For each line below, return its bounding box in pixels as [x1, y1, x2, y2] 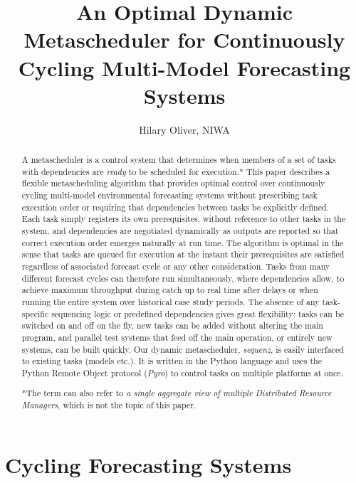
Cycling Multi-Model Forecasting [18, 53, 351, 82]
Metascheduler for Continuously [23, 25, 345, 54]
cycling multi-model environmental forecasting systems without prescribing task [21, 189, 318, 201]
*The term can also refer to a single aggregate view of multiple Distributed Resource [21, 387, 332, 399]
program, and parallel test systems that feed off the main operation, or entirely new [21, 331, 333, 343]
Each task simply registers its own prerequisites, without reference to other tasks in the [21, 213, 346, 225]
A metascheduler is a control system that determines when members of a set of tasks [21, 154, 336, 166]
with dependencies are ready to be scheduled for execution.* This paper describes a [21, 165, 330, 177]
